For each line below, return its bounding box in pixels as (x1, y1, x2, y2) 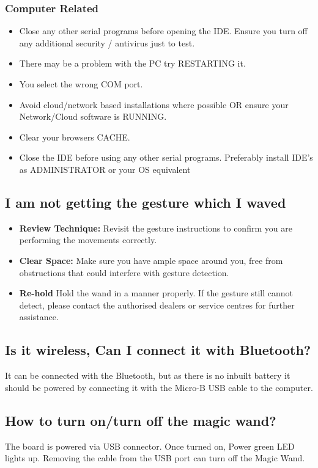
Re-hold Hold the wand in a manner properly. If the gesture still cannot (19, 287, 293, 299)
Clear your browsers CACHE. (19, 130, 130, 143)
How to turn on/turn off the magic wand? (5, 411, 276, 430)
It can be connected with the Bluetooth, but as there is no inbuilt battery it (5, 369, 290, 382)
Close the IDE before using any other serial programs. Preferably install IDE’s (19, 151, 313, 164)
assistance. (19, 310, 59, 323)
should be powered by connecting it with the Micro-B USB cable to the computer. (5, 381, 313, 393)
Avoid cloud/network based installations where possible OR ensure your (19, 98, 289, 111)
